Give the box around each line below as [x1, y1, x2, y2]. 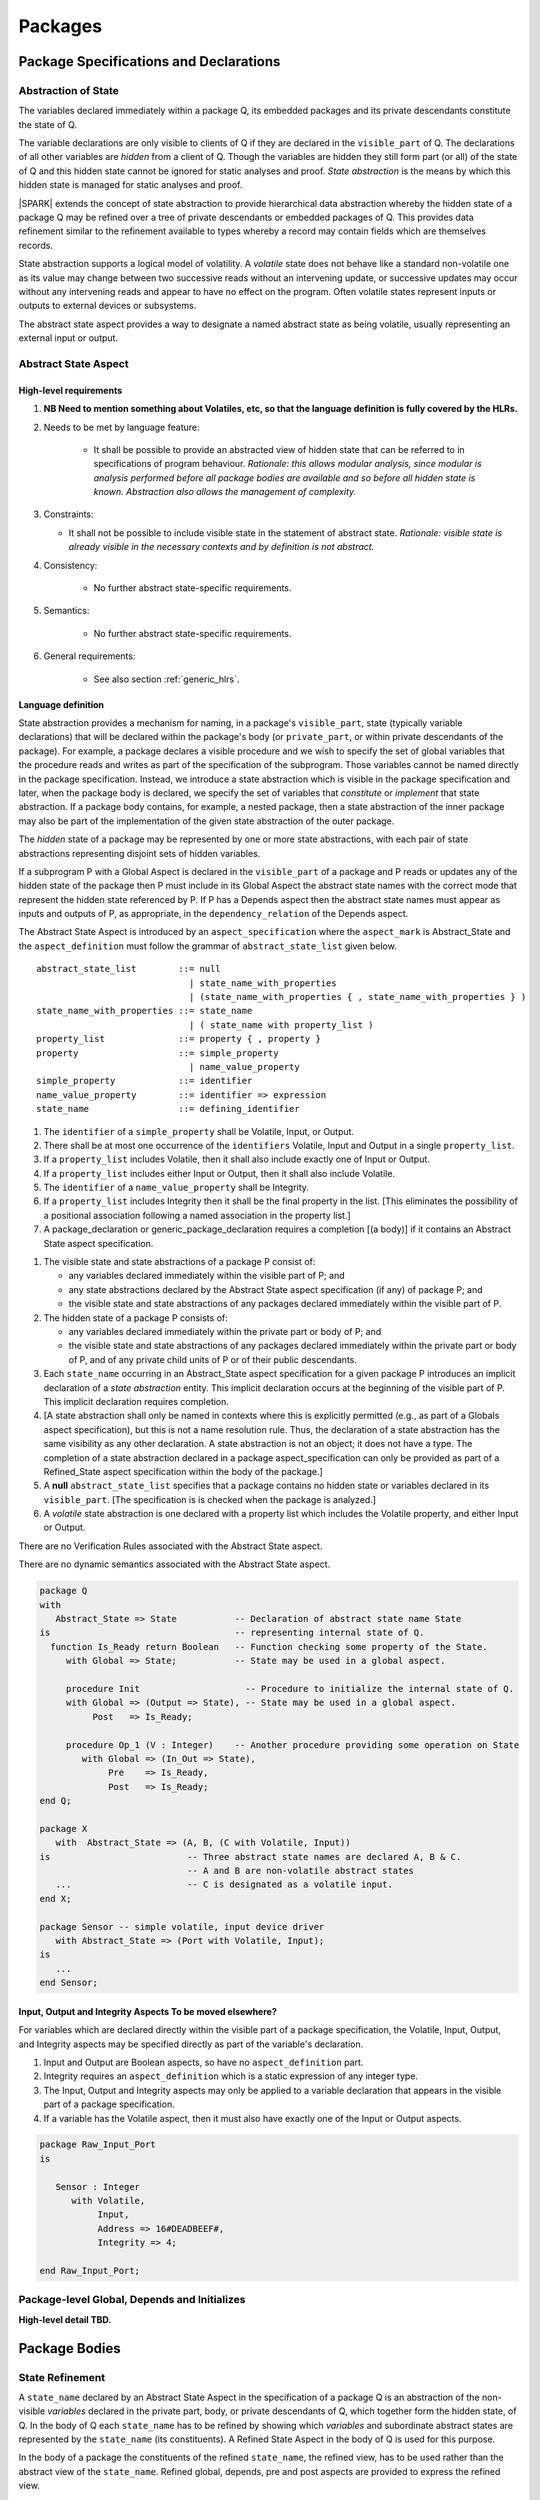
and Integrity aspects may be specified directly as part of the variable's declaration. [18, 2038, 364, 2050]
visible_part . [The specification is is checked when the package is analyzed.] [43, 1493, 377, 1505]
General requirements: [43, 650, 136, 662]
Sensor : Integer [55, 2181, 140, 2192]
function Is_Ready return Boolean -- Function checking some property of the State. [50, 1641, 489, 1652]
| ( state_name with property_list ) [188, 1019, 374, 1030]
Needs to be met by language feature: [43, 421, 200, 433]
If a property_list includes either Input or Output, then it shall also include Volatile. [43, 1167, 395, 1179]
